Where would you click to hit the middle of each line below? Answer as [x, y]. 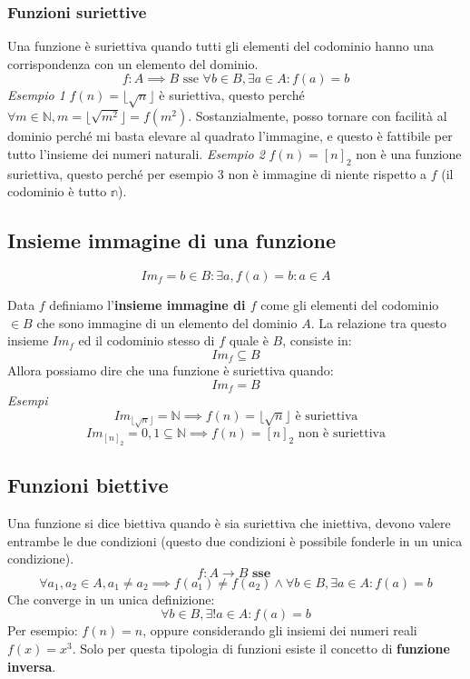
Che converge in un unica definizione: [111, 599]
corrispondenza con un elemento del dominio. [133, 63]
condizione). [41, 559]
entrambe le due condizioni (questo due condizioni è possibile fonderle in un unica [235, 540]
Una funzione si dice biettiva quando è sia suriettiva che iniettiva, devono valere [229, 523]
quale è [249, 340]
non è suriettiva [342, 434]
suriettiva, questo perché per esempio [111, 173]
